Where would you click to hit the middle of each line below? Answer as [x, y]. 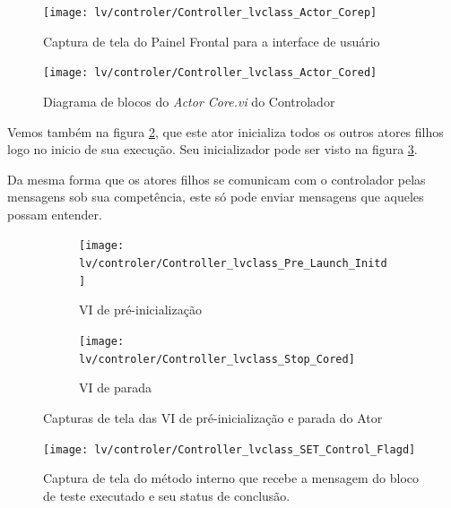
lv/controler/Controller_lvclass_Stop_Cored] [217, 359]
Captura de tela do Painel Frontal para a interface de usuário [212, 41]
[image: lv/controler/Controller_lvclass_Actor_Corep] [210, 13]
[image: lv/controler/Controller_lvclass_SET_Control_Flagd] [230, 449]
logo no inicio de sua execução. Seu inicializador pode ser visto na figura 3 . [212, 149]
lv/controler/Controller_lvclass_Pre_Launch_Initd [233, 264]
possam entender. [55, 214]
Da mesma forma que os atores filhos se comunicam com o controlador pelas [217, 179]
